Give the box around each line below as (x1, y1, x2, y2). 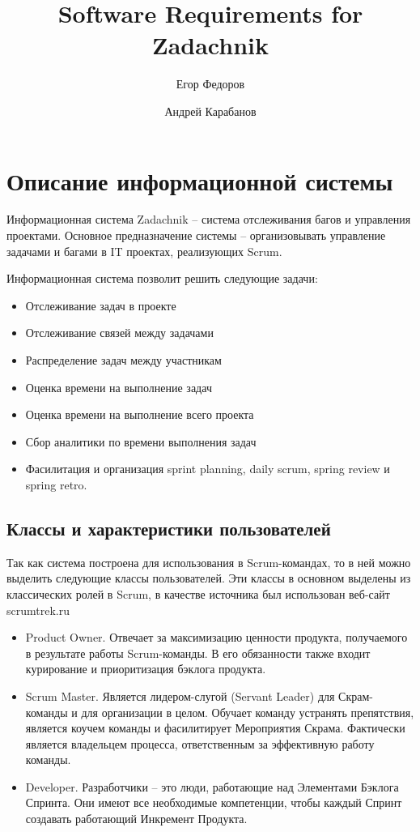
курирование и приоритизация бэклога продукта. (25, 660, 266, 677)
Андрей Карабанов (164, 102, 257, 119)
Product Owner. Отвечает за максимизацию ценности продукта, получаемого (25, 629, 408, 646)
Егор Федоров (176, 75, 245, 92)
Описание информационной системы (6, 164, 393, 197)
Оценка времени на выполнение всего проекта (25, 406, 254, 423)
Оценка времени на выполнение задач (25, 378, 212, 395)
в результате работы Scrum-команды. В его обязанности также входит (25, 644, 371, 661)
